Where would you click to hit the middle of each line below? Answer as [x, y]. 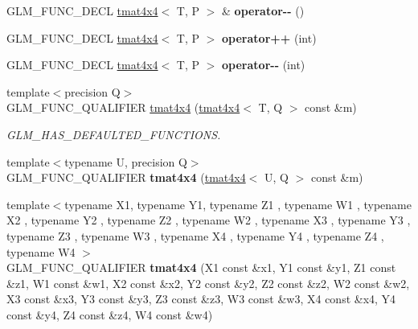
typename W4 [41, 251]
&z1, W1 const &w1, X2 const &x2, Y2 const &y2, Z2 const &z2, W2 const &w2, [208, 283]
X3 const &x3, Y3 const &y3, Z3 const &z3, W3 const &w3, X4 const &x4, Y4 [201, 299]
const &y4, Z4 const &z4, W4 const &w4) [110, 314]
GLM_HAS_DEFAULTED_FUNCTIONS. [114, 134]
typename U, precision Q [126, 161]
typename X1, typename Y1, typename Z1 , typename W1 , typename [238, 204]
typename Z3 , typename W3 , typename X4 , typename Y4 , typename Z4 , [195, 235]
